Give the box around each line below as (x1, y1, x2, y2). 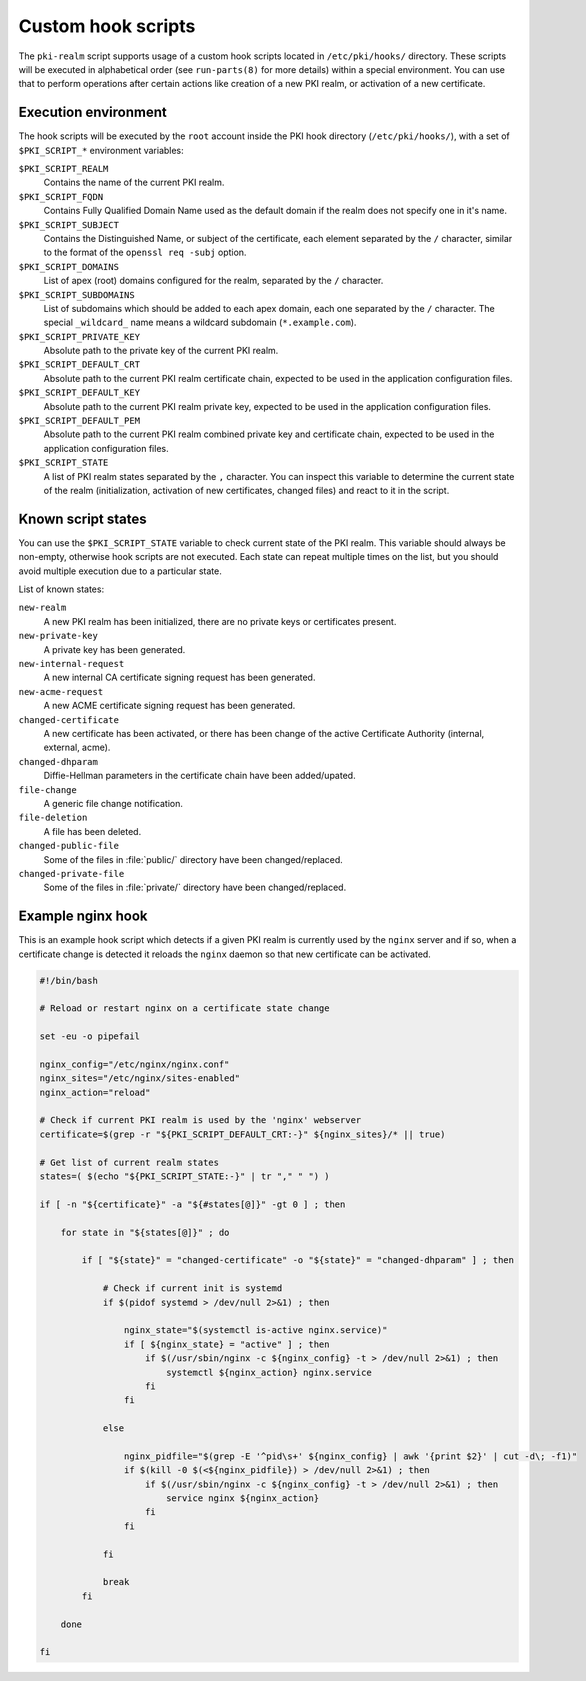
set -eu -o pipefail (39, 1031, 140, 1042)
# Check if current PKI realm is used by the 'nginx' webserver (39, 1115, 362, 1126)
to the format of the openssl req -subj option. (43, 246, 247, 259)
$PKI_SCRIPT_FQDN (18, 191, 104, 202)
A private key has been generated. (43, 643, 186, 655)
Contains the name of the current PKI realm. (43, 176, 225, 189)
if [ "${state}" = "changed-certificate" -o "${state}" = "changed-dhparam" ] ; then (81, 1255, 515, 1266)
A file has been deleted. (43, 825, 142, 837)
